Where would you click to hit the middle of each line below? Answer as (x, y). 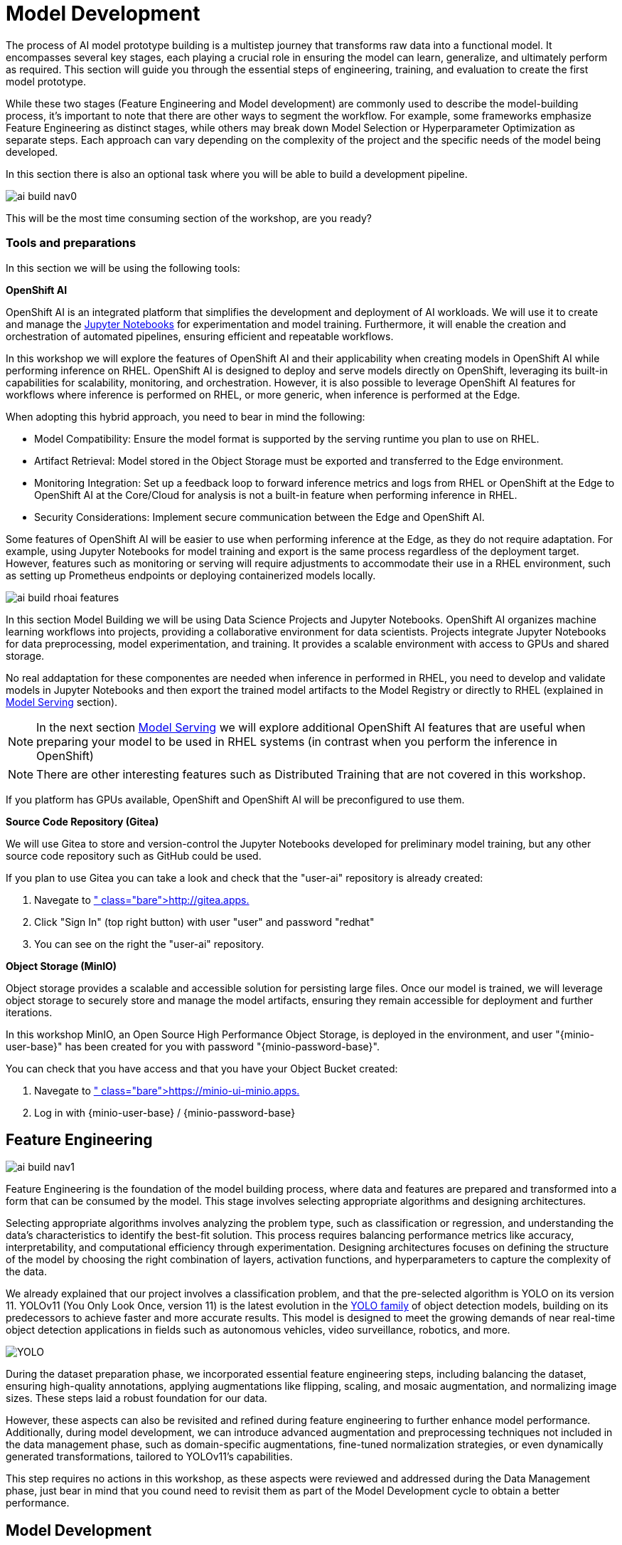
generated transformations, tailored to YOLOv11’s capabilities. (149, 1457)
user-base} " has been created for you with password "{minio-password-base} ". (193, 1046)
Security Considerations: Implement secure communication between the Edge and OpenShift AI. (259, 517)
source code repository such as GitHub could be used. (134, 855)
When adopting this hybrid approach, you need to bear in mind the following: (186, 416)
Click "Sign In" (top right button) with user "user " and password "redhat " (204, 922)
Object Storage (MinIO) (61, 966)
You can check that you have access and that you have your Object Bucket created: (202, 1068)
